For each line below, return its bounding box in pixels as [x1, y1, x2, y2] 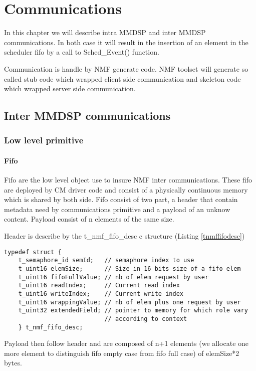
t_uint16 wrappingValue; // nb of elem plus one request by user [18, 298, 241, 306]
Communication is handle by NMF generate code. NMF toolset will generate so [4, 63, 248, 74]
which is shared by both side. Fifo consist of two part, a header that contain [4, 194, 238, 205]
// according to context [104, 315, 187, 322]
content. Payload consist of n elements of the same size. [4, 214, 174, 224]
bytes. [4, 357, 22, 368]
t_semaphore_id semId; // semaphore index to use [18, 257, 194, 264]
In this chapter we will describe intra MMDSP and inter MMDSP [4, 27, 206, 38]
